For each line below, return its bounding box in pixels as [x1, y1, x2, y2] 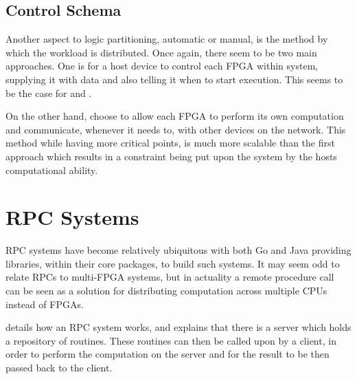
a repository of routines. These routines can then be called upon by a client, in [5, 333, 336, 347]
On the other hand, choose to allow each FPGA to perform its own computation [5, 109, 344, 123]
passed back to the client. [5, 360, 113, 375]
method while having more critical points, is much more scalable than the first [5, 136, 335, 150]
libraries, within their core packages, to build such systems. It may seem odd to [5, 256, 340, 270]
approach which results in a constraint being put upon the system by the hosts [5, 149, 337, 163]
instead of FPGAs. [5, 296, 84, 311]
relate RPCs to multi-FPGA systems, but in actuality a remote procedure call [5, 270, 334, 284]
